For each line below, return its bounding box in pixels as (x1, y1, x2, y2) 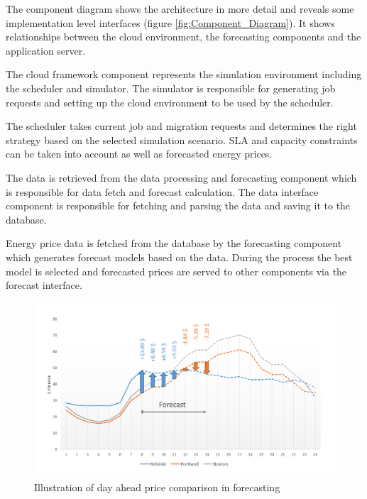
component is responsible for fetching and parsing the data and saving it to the (6, 198, 351, 213)
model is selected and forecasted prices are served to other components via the (6, 263, 347, 278)
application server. (6, 43, 86, 57)
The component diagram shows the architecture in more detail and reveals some (6, 1, 354, 16)
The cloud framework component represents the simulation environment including (6, 67, 362, 82)
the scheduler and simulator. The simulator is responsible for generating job (6, 80, 336, 95)
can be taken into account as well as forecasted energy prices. (6, 146, 273, 161)
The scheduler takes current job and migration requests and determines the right (6, 119, 357, 133)
